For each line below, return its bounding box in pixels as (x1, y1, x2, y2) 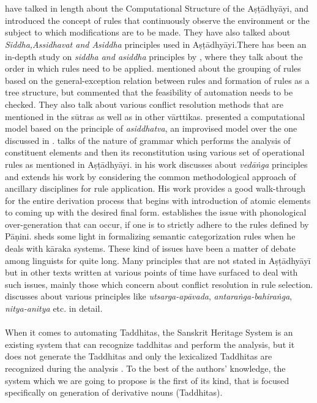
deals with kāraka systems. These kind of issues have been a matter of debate (5, 242, 296, 255)
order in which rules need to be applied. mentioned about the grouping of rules (5, 62, 301, 75)
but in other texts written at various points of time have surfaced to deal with (5, 266, 298, 279)
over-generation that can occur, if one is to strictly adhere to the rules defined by (5, 217, 309, 230)
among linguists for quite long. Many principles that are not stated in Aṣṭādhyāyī (5, 254, 311, 266)
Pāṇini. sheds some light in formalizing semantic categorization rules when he (5, 230, 296, 243)
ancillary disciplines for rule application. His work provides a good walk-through (5, 182, 305, 195)
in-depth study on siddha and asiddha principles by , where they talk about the (5, 50, 303, 62)
